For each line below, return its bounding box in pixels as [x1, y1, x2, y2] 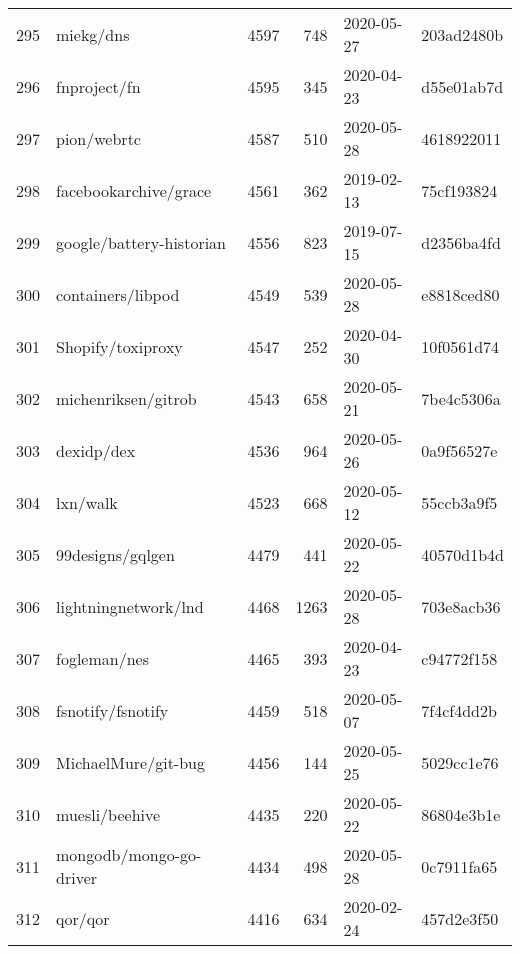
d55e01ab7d [421, 74, 504, 98]
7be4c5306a [421, 386, 501, 410]
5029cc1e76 [421, 750, 499, 774]
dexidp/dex [56, 438, 136, 462]
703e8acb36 [421, 594, 501, 618]
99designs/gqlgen [56, 542, 175, 566]
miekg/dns [56, 22, 130, 46]
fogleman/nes [56, 646, 149, 670]
